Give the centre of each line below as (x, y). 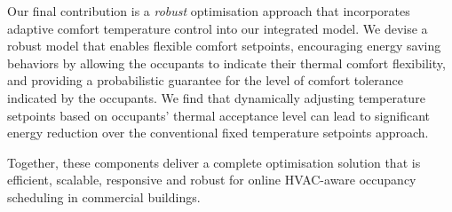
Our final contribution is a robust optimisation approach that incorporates (209, 11)
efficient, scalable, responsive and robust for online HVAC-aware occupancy (212, 180)
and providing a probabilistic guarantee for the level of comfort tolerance (206, 80)
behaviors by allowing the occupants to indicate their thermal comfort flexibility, (226, 63)
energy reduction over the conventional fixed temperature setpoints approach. (218, 133)
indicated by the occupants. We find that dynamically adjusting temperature (216, 97)
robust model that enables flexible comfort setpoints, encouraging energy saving (224, 46)
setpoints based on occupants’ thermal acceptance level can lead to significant (218, 115)
